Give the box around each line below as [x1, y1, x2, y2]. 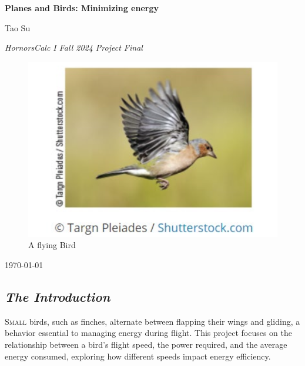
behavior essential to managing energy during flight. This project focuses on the [5, 327, 293, 339]
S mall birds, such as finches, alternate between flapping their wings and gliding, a [5, 315, 300, 327]
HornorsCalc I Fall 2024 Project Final [5, 41, 143, 54]
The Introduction [5, 287, 110, 305]
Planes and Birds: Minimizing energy [5, 2, 159, 14]
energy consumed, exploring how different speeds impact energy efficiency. [5, 349, 271, 362]
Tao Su [5, 21, 31, 34]
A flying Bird [28, 239, 76, 251]
